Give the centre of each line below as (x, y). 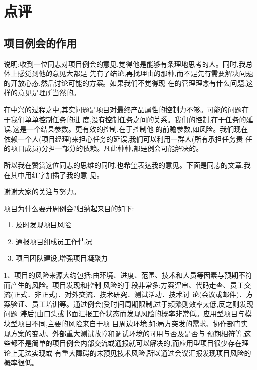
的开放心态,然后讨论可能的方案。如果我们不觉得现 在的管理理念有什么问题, (125, 83)
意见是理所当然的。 (49, 93)
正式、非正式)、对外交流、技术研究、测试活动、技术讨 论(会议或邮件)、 (130, 294)
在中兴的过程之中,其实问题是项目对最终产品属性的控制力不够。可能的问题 (123, 109)
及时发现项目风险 (43, 225)
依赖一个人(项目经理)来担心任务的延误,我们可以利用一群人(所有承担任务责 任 (128, 138)
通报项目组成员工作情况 (54, 241)
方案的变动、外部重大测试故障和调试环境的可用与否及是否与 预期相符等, (127, 333)
